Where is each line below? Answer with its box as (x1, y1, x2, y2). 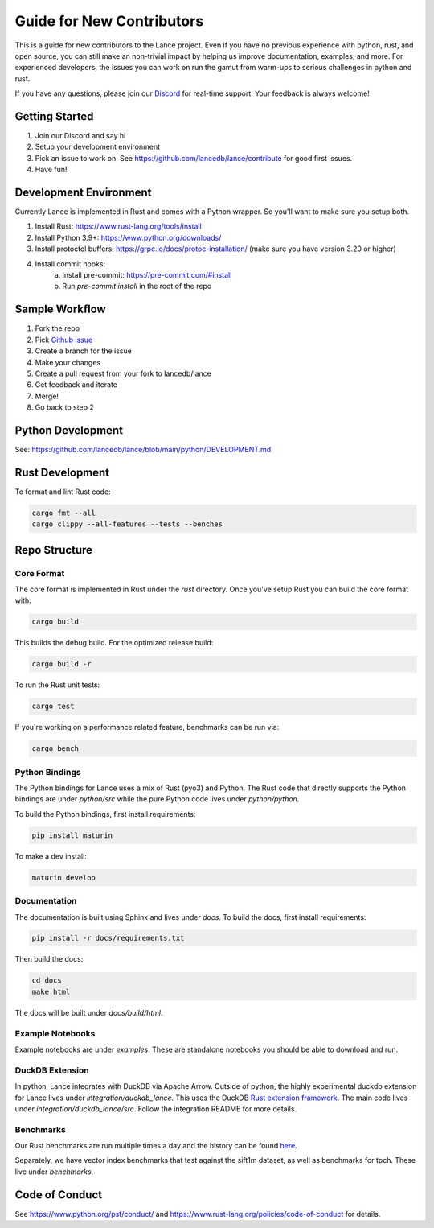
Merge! (35, 391, 59, 401)
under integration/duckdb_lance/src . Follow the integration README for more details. (14, 1103, 297, 1114)
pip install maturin (31, 830, 113, 840)
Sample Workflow (14, 303, 106, 316)
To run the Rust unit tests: (14, 680, 100, 690)
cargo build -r (31, 660, 92, 669)
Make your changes (35, 357, 100, 367)
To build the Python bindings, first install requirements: (14, 809, 196, 818)
